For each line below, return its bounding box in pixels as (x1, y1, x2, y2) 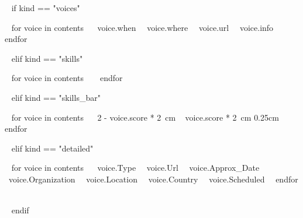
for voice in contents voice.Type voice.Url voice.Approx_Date (11, 161, 260, 174)
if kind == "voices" (11, 2, 80, 13)
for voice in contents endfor (11, 72, 123, 84)
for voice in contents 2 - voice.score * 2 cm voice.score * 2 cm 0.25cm (11, 111, 279, 123)
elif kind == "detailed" (11, 142, 94, 154)
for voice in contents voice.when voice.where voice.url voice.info (11, 21, 274, 33)
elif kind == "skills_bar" (11, 91, 101, 103)
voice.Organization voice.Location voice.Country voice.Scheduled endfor (9, 173, 298, 185)
